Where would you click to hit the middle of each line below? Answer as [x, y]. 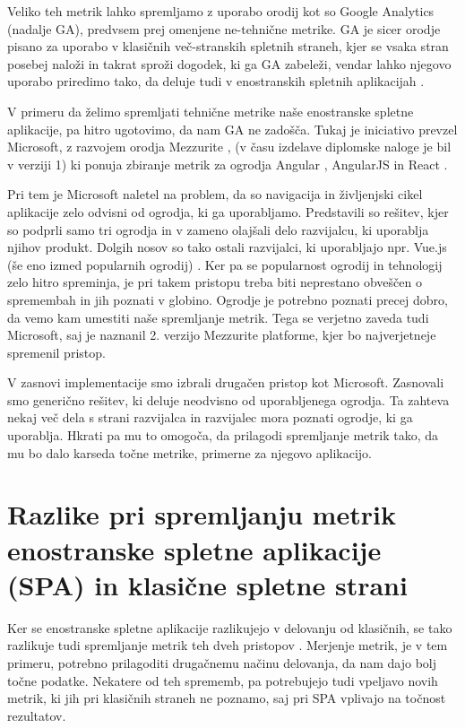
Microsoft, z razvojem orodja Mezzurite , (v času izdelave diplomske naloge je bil [229, 147]
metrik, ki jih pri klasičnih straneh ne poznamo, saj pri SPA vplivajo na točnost [227, 698]
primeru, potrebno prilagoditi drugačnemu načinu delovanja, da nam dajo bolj [222, 662]
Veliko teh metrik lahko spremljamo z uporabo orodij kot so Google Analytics [221, 11]
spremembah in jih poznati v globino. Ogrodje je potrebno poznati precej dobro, [228, 299]
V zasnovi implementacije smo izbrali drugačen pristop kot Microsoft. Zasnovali [226, 382]
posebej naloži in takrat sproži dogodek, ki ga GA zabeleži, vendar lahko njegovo [229, 63]
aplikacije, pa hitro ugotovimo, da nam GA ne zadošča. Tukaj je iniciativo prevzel [232, 129]
